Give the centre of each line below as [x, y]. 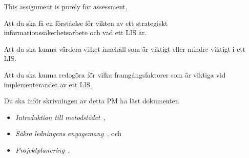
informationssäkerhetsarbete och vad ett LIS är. [75, 32]
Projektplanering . [43, 149]
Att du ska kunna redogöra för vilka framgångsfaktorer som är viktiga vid [115, 74]
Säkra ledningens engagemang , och [68, 133]
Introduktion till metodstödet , [60, 117]
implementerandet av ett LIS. [48, 84]
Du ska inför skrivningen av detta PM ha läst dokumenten [92, 101]
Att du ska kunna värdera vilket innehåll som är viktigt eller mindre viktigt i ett [125, 49]
